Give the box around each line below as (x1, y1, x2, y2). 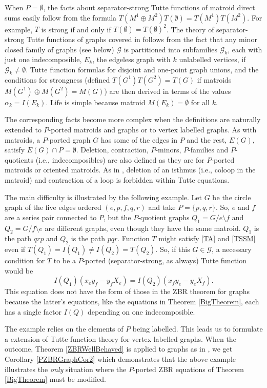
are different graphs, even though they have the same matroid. (45, 222, 241, 233)
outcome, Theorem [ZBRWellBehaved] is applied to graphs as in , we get (5, 343, 233, 354)
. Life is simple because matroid (46, 96, 146, 107)
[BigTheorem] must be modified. (5, 374, 106, 384)
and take (148, 202, 176, 212)
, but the (103, 211, 131, 222)
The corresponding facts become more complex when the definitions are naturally (5, 114, 261, 125)
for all (191, 96, 210, 107)
